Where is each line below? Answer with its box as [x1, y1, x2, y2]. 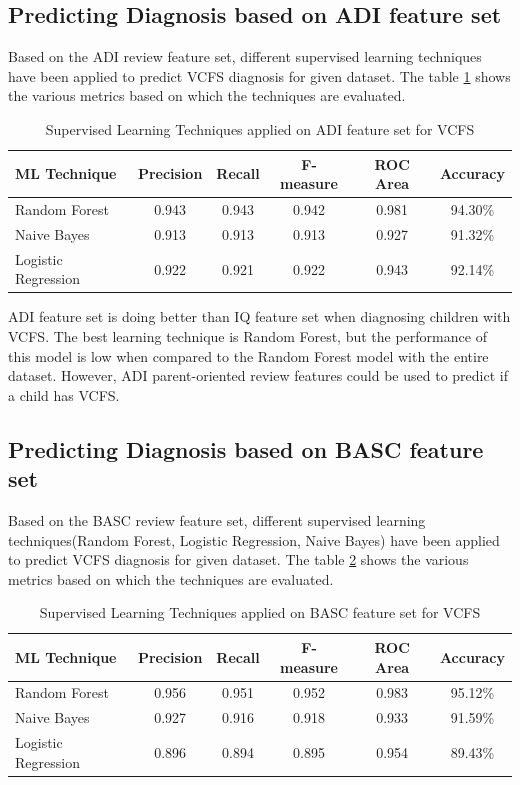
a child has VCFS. [8, 384, 120, 405]
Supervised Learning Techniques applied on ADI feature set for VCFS [45, 118, 475, 139]
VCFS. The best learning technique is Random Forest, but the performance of [8, 325, 487, 346]
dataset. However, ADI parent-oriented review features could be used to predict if [8, 365, 508, 386]
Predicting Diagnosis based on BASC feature [8, 433, 484, 464]
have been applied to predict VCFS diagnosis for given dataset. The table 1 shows [8, 65, 511, 86]
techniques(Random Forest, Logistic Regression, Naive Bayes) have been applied [8, 529, 500, 550]
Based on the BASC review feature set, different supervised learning [8, 509, 426, 530]
